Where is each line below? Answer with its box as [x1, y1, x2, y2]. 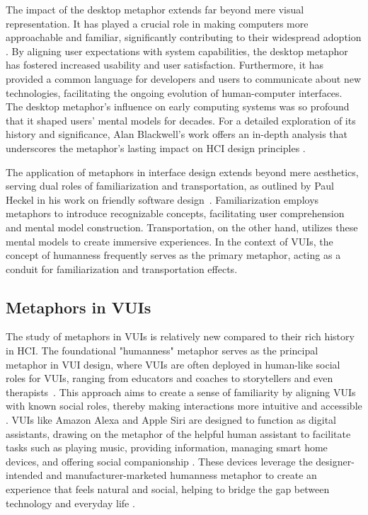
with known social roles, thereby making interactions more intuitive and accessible [6, 398, 362, 413]
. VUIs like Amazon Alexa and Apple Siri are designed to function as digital [6, 412, 336, 427]
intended [6, 468, 43, 482]
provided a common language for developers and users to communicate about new [6, 71, 362, 86]
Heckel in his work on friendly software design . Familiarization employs [6, 192, 319, 207]
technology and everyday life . [6, 495, 135, 510]
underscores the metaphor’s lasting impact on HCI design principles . [6, 140, 306, 155]
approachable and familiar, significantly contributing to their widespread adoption [6, 30, 362, 45]
